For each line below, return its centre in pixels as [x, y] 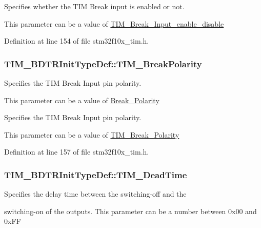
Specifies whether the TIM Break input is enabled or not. [94, 6]
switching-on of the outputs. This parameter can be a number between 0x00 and [130, 211]
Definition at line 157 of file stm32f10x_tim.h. [77, 152]
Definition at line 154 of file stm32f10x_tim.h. [77, 41]
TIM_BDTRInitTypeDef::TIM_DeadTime [96, 174]
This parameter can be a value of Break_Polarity [82, 100]
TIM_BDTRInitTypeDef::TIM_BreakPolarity [103, 63]
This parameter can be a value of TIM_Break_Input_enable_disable [114, 23]
